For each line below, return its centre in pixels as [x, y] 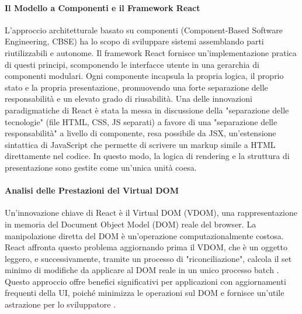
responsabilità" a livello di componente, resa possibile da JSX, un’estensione [140, 133]
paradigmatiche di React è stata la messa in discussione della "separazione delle [147, 110]
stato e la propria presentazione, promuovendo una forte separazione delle [136, 87]
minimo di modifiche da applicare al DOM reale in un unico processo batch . [142, 270]
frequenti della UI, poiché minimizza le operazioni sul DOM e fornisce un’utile [145, 293]
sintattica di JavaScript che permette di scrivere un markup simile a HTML [140, 144]
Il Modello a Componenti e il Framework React [103, 7]
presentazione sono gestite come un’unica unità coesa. [101, 167]
